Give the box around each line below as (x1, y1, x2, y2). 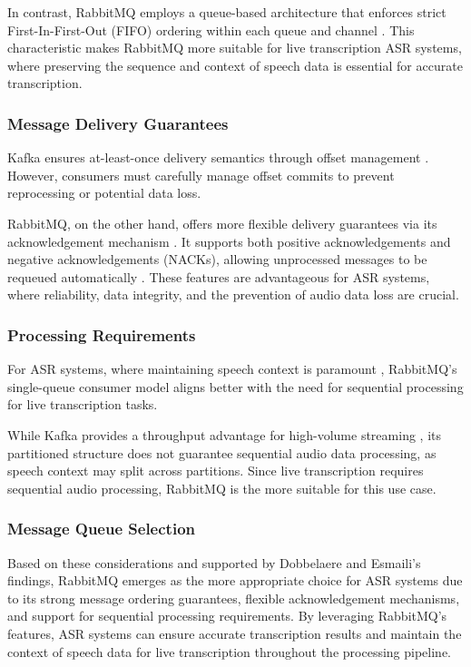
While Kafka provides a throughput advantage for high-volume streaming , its (7, 425, 441, 444)
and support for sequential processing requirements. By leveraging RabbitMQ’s (7, 606, 447, 625)
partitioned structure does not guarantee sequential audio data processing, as (7, 443, 437, 462)
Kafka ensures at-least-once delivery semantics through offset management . (7, 148, 429, 167)
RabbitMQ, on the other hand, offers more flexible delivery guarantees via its (7, 213, 437, 232)
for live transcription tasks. (7, 395, 158, 414)
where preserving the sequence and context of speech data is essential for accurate (7, 55, 463, 74)
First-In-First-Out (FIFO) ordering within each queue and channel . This (7, 20, 415, 39)
